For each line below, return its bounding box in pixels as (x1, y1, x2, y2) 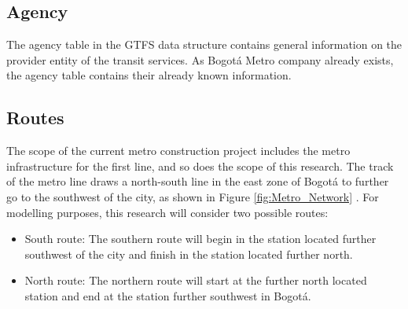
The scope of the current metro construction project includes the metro (6, 142, 351, 159)
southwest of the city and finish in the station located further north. (24, 245, 353, 262)
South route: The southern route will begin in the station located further (24, 230, 377, 247)
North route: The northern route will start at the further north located (24, 272, 367, 289)
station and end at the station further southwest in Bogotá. (24, 287, 311, 303)
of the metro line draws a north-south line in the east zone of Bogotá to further (6, 173, 389, 189)
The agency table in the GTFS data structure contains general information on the (6, 36, 402, 53)
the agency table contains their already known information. (6, 67, 292, 83)
